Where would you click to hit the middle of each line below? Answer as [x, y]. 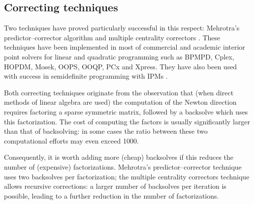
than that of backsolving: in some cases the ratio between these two [106, 131]
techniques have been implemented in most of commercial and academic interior [125, 47]
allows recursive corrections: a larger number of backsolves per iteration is [115, 186]
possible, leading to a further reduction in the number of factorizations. [111, 195]
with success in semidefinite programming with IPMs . [86, 76]
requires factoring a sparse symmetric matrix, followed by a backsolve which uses [126, 111]
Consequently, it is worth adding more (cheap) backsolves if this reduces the [119, 157]
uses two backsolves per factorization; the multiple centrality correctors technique [127, 176]
